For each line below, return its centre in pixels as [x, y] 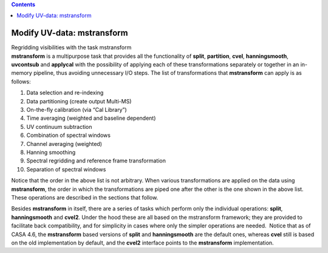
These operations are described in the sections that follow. [85, 197]
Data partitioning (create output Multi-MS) [79, 101]
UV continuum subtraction [59, 126]
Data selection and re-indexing [65, 93]
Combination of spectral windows [68, 135]
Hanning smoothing [51, 152]
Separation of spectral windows [66, 169]
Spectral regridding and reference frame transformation [96, 161]
